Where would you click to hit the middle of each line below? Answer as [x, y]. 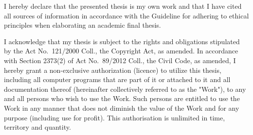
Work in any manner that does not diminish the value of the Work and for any [122, 108]
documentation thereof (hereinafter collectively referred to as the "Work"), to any [125, 89]
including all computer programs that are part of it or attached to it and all [117, 79]
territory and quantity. [37, 127]
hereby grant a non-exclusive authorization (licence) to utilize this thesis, [113, 70]
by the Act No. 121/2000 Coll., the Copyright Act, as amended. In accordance [121, 51]
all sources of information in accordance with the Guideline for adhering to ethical [126, 15]
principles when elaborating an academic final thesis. [82, 25]
